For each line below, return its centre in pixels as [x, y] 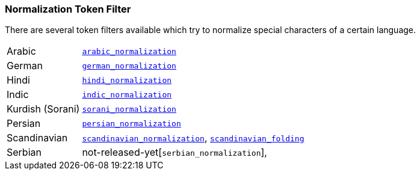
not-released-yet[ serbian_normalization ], [174, 152]
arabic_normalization [129, 51]
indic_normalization [127, 94]
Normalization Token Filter [68, 9]
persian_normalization [131, 123]
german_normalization [129, 66]
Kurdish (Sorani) [43, 109]
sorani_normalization [129, 109]
